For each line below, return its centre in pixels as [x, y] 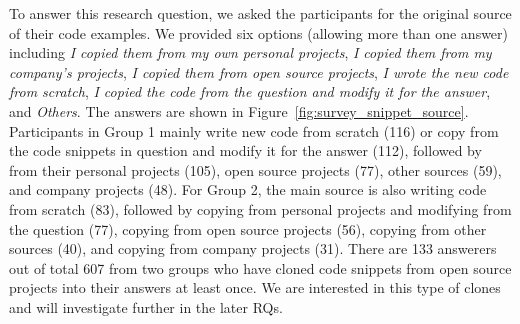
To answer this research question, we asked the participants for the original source [260, 13]
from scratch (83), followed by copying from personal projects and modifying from [260, 208]
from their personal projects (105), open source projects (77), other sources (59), [255, 169]
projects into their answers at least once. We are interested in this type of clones [255, 287]
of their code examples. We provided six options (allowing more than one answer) [259, 32]
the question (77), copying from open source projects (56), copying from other [248, 228]
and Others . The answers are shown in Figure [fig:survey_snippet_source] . [239, 110]
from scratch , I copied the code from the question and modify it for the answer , [250, 91]
